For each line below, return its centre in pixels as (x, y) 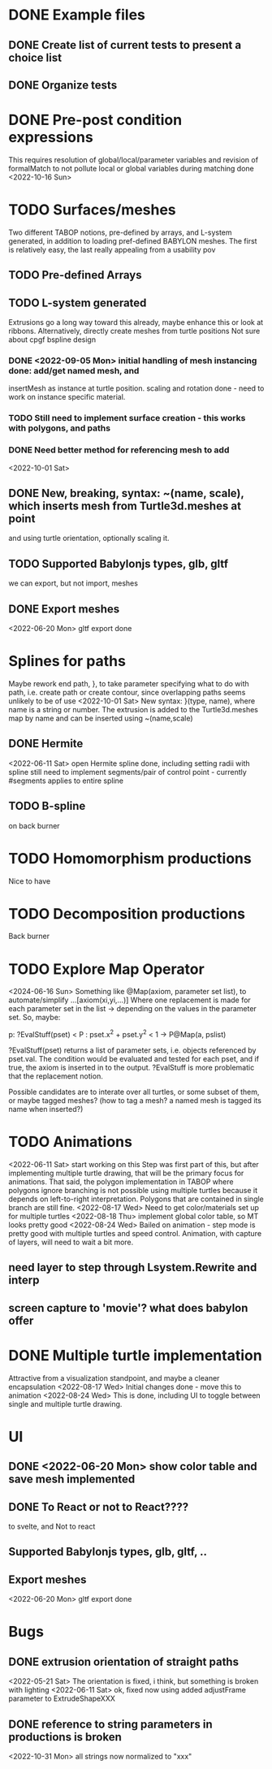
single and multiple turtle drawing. (65, 1404)
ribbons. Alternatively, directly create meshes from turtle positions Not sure (134, 331)
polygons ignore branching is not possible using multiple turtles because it (133, 1190)
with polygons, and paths (60, 428)
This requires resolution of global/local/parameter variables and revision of (133, 159)
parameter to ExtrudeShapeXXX (62, 1698)
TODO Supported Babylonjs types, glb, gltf (119, 563)
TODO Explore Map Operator (106, 969)
